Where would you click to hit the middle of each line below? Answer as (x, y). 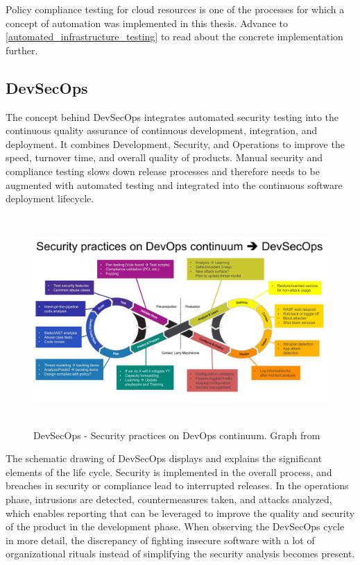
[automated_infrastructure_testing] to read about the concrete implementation (174, 36)
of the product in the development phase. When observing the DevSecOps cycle (175, 526)
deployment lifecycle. (50, 198)
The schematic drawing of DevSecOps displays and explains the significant (164, 458)
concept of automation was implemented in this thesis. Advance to (147, 23)
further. (22, 50)
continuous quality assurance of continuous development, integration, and (162, 130)
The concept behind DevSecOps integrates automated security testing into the (172, 116)
